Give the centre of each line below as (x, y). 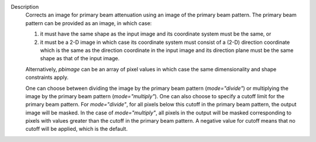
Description (25, 7)
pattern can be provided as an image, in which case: (89, 23)
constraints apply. (47, 77)
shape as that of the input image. (80, 58)
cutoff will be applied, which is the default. (77, 129)
